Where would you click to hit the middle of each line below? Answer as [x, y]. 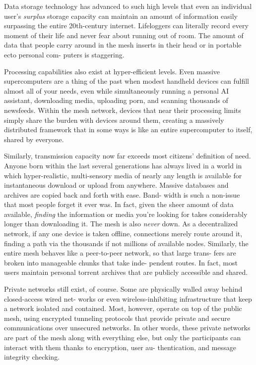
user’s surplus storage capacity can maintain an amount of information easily [121, 16]
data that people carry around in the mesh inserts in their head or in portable [123, 45]
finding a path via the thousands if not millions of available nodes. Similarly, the [126, 243]
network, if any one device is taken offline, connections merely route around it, [123, 234]
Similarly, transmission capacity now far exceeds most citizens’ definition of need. [128, 156]
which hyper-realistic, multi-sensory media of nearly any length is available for [123, 175]
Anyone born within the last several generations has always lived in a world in [123, 165]
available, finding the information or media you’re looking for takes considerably [126, 214]
